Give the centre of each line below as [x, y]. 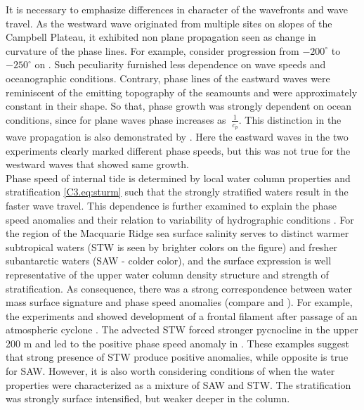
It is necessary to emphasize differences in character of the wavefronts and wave [177, 9]
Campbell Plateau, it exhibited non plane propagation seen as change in [161, 37]
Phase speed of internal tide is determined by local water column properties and [178, 178]
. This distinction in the [290, 119]
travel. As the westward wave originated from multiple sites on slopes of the [169, 23]
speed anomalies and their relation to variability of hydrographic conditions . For [180, 219]
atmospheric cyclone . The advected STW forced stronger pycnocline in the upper [182, 329]
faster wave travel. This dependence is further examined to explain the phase [171, 205]
